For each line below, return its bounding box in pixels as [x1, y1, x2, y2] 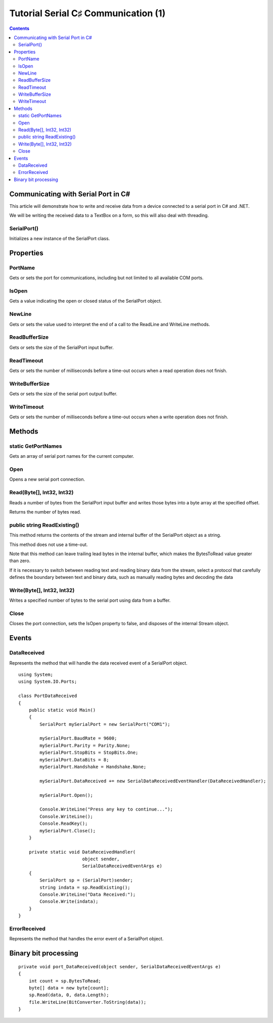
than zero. [9, 558, 31, 564]
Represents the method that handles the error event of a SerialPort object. [9, 936, 164, 942]
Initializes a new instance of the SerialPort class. [9, 236, 110, 242]
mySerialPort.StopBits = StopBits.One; [39, 750, 139, 755]
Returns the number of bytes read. [9, 509, 81, 515]
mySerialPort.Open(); [39, 792, 94, 798]
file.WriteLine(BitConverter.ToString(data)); [28, 999, 147, 1005]
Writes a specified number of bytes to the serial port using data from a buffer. [9, 597, 171, 603]
